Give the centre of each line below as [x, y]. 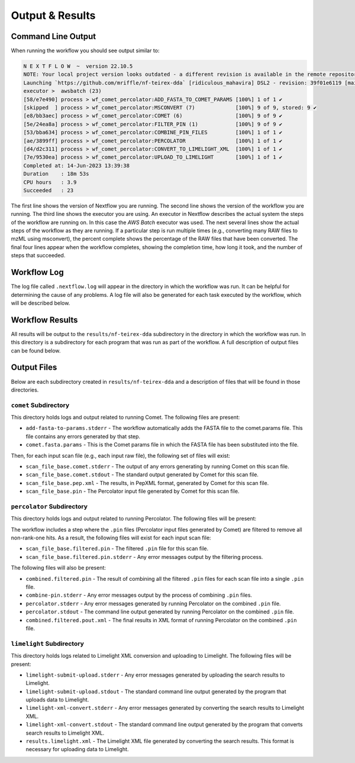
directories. [25, 390]
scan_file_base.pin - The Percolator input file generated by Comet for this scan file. [133, 492]
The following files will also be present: [59, 568]
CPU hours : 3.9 [50, 182]
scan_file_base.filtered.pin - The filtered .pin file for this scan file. [117, 549]
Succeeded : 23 [49, 190]
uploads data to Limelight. [57, 700]
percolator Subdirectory [49, 506]
